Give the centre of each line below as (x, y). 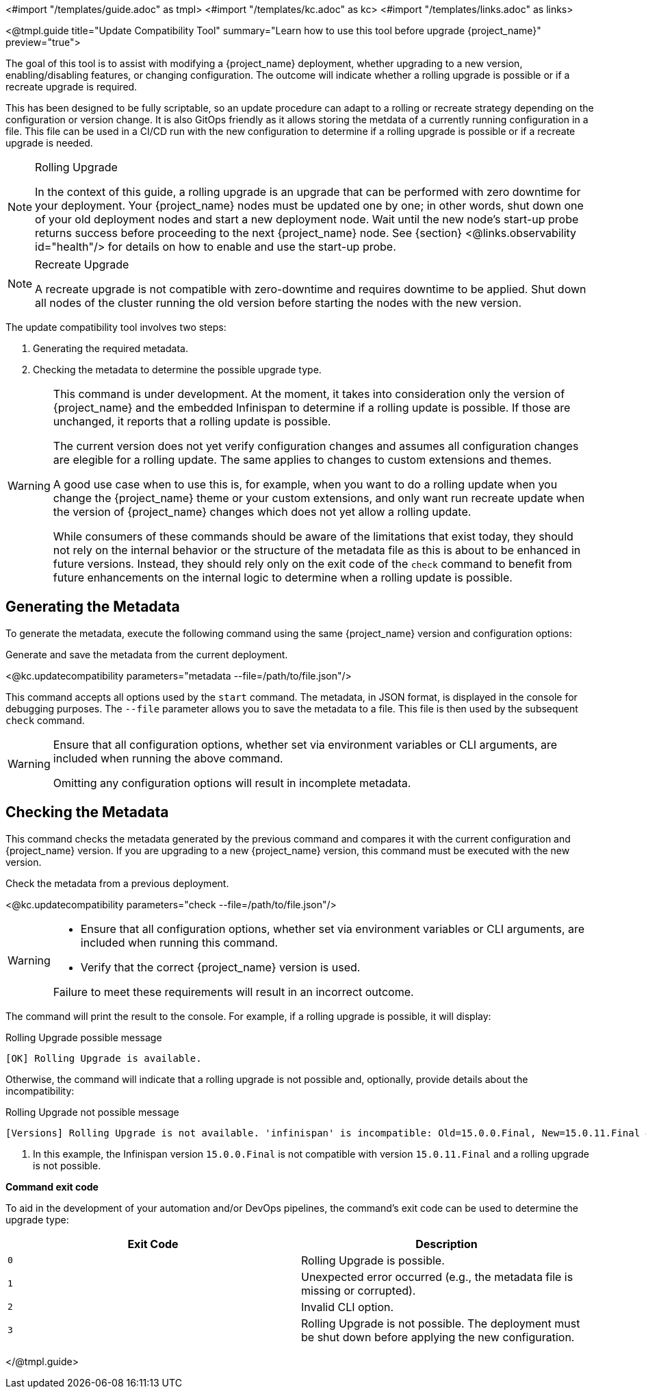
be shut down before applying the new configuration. (438, 1337)
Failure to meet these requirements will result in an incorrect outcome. (233, 992)
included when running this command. (179, 942)
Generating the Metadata (93, 607)
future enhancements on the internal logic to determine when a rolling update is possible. (283, 577)
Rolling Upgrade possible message (84, 1037)
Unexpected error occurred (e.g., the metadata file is (437, 1277)
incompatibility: (40, 1091)
